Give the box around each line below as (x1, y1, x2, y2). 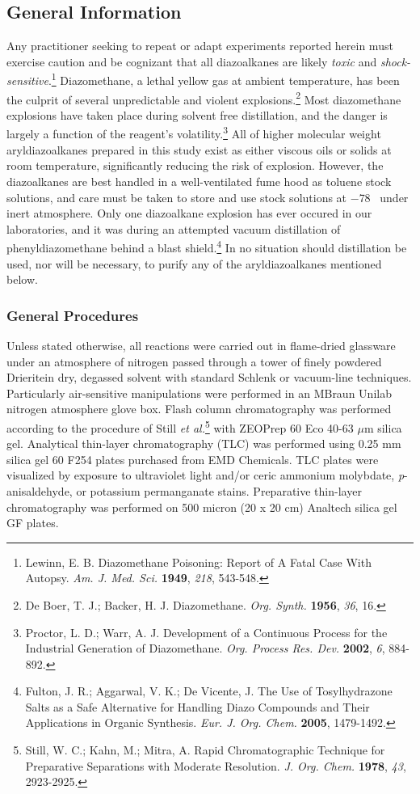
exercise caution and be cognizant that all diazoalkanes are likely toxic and (6, 53, 377, 70)
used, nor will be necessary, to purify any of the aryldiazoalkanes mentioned (6, 255, 382, 272)
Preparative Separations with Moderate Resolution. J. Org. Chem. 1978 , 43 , (25, 757, 406, 774)
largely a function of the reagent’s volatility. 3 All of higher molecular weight (6, 123, 381, 142)
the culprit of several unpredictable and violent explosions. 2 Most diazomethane (6, 88, 401, 108)
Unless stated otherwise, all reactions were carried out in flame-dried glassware (6, 336, 396, 353)
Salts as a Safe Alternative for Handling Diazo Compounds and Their (25, 698, 370, 715)
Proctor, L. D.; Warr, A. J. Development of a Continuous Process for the (25, 623, 388, 640)
